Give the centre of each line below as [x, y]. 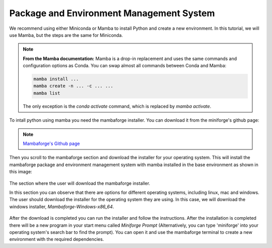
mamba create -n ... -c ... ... [73, 86]
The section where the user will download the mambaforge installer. [80, 183]
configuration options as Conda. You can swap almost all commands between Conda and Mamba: [125, 66]
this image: [21, 172]
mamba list [47, 93]
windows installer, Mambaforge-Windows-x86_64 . [62, 207]
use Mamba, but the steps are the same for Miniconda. [66, 35]
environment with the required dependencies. [57, 239]
